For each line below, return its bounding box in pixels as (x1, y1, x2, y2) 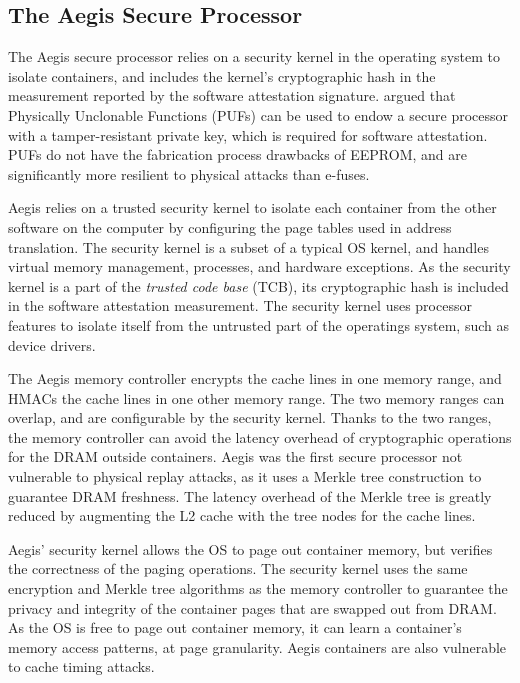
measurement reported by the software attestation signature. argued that (8, 85, 456, 106)
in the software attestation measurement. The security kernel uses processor (8, 295, 472, 316)
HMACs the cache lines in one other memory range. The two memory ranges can (8, 387, 505, 408)
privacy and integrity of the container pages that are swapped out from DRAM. (8, 597, 497, 618)
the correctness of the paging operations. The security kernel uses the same (8, 558, 468, 579)
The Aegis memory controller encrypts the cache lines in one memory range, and (8, 368, 502, 389)
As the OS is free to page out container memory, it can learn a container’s (8, 617, 462, 638)
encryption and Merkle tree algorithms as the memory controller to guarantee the (8, 578, 508, 599)
